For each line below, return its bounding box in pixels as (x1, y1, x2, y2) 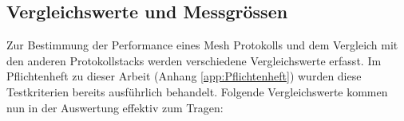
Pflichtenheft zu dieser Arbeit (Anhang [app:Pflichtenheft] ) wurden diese (6, 68, 362, 84)
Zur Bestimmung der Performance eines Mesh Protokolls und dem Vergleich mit (6, 37, 398, 53)
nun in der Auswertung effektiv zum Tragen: (6, 99, 224, 115)
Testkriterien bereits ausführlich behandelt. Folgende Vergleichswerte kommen (6, 83, 388, 100)
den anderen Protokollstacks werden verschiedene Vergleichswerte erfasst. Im (6, 52, 382, 68)
